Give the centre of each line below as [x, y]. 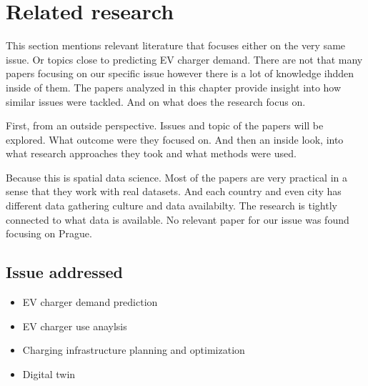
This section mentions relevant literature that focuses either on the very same [176, 45]
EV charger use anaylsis [75, 326]
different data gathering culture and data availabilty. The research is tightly [171, 206]
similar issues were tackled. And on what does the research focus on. [156, 101]
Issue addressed [64, 272]
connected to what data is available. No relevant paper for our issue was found [178, 219]
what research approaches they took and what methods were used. [151, 153]
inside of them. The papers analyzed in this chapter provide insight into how [174, 87]
